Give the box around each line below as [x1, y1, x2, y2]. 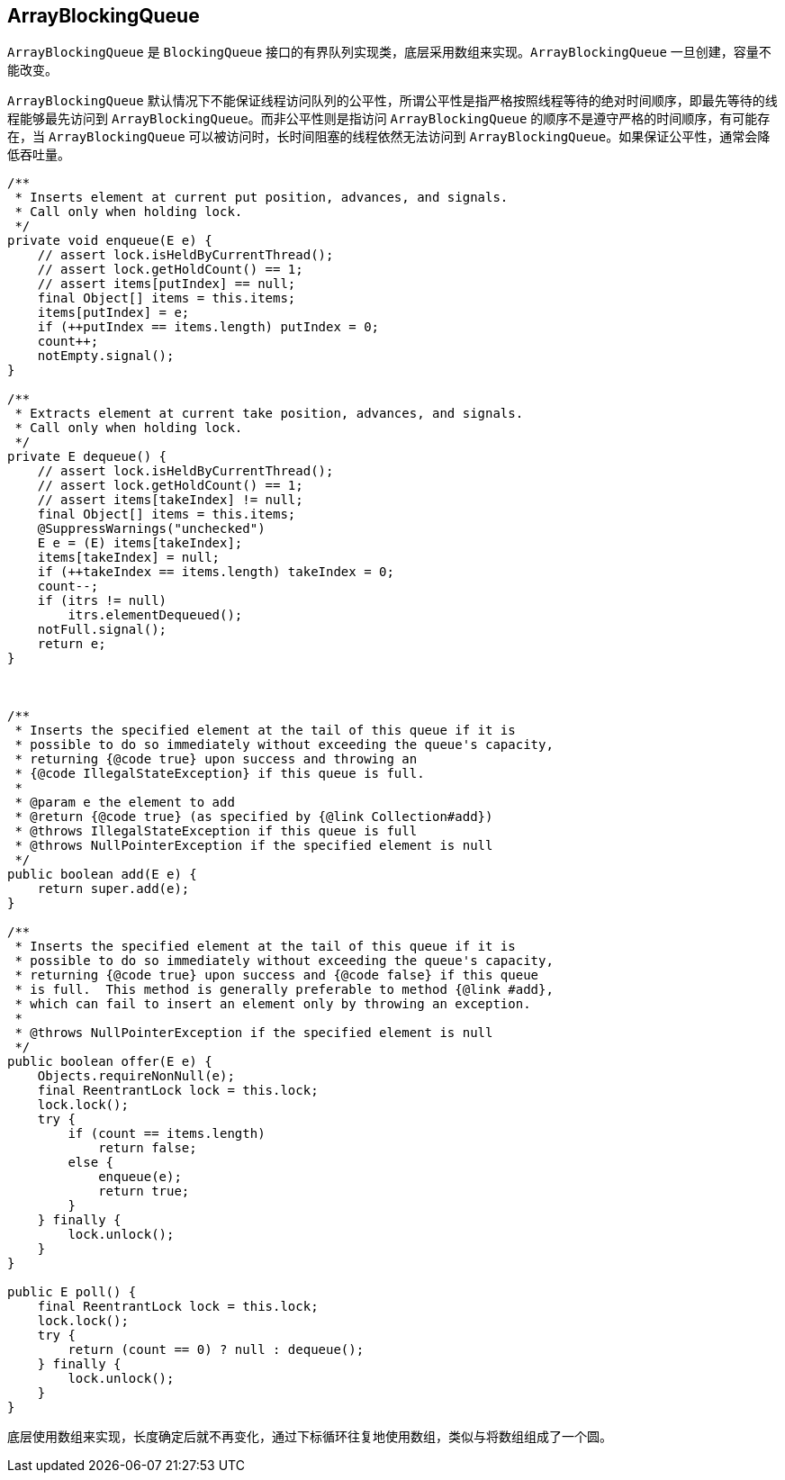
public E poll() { [7, 1285, 137, 1300]
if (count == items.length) [68, 1126, 266, 1142]
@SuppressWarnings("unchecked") [37, 521, 266, 537]
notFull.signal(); [37, 622, 167, 637]
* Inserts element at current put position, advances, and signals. [14, 190, 509, 205]
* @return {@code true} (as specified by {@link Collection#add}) [14, 809, 493, 825]
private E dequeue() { [7, 449, 167, 465]
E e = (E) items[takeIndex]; [37, 536, 243, 551]
